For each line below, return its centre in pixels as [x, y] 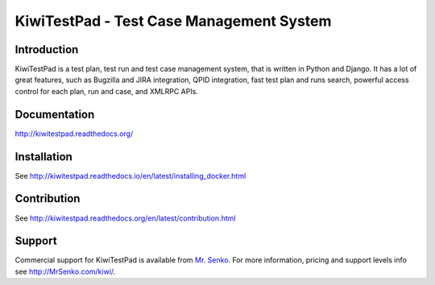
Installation [43, 157]
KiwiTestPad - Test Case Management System [173, 21]
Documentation [55, 114]
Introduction [47, 50]
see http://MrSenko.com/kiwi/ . [65, 271]
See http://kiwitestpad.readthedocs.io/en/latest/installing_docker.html [130, 176]
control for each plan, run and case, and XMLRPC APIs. [107, 91]
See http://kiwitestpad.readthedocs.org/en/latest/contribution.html [125, 218]
